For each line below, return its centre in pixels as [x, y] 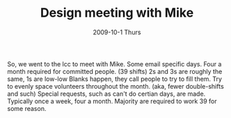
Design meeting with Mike [117, 13]
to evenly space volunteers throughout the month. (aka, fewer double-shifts [115, 86]
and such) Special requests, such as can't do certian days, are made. [106, 94]
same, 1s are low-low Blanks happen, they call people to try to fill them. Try [115, 79]
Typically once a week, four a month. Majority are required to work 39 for [112, 101]
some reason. [27, 108]
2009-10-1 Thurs [117, 32]
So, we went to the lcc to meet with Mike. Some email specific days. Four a [114, 64]
